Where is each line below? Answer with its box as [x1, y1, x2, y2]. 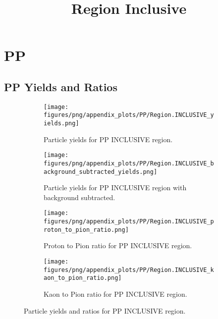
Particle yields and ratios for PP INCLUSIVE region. [24, 305, 186, 316]
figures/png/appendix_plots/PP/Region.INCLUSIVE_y [44, 111, 214, 119]
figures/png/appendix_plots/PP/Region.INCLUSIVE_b [44, 159, 214, 167]
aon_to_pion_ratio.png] [44, 274, 122, 282]
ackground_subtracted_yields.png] [44, 168, 158, 175]
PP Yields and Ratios [4, 79, 117, 94]
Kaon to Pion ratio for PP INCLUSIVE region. [44, 289, 187, 299]
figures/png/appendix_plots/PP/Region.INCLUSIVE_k [44, 266, 214, 273]
